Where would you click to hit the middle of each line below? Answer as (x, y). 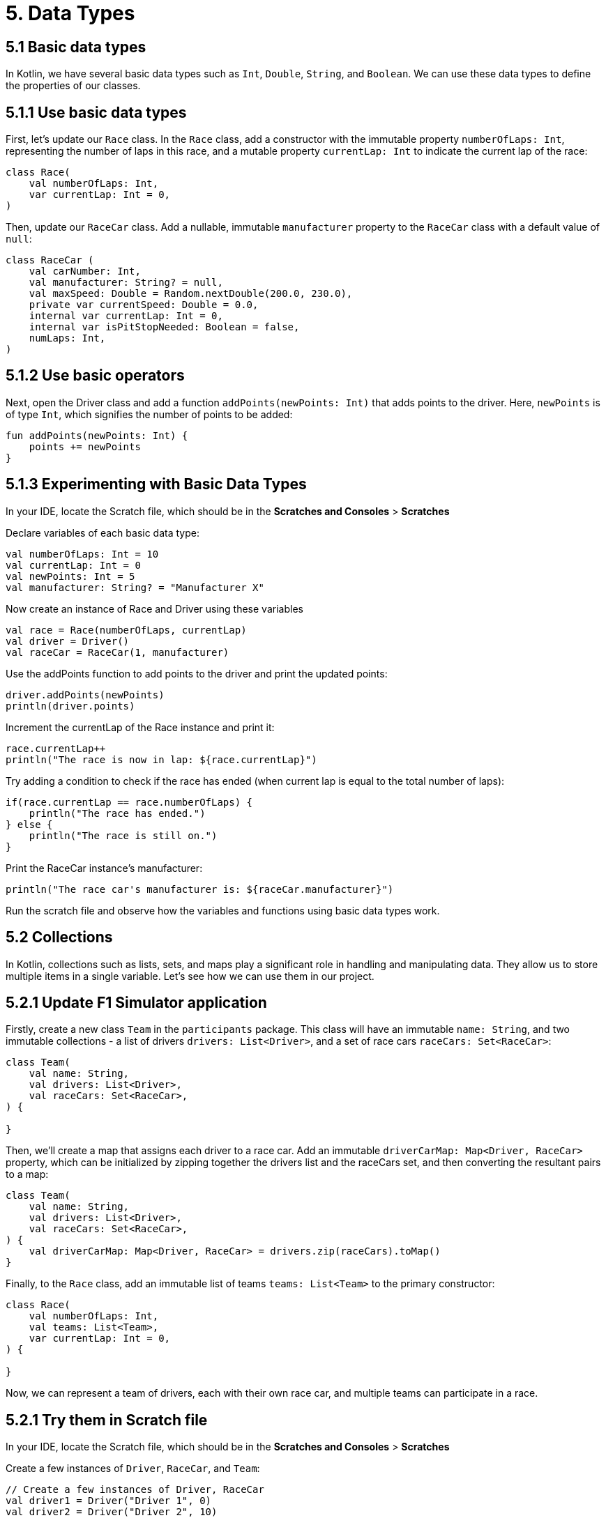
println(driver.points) (70, 706)
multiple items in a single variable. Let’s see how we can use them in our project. (190, 976)
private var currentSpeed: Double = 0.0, (144, 305)
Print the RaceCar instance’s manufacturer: (104, 868)
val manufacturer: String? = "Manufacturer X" (135, 587)
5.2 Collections (59, 937)
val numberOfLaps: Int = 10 (82, 554)
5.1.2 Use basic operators (95, 376)
